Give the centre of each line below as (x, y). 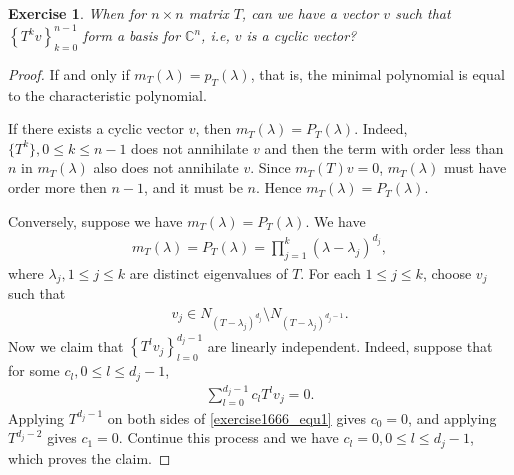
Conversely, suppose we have (95, 220)
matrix (208, 13)
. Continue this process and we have (228, 437)
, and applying (452, 417)
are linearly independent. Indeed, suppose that (350, 345)
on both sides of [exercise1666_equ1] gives (237, 417)
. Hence (279, 187)
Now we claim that (66, 345)
